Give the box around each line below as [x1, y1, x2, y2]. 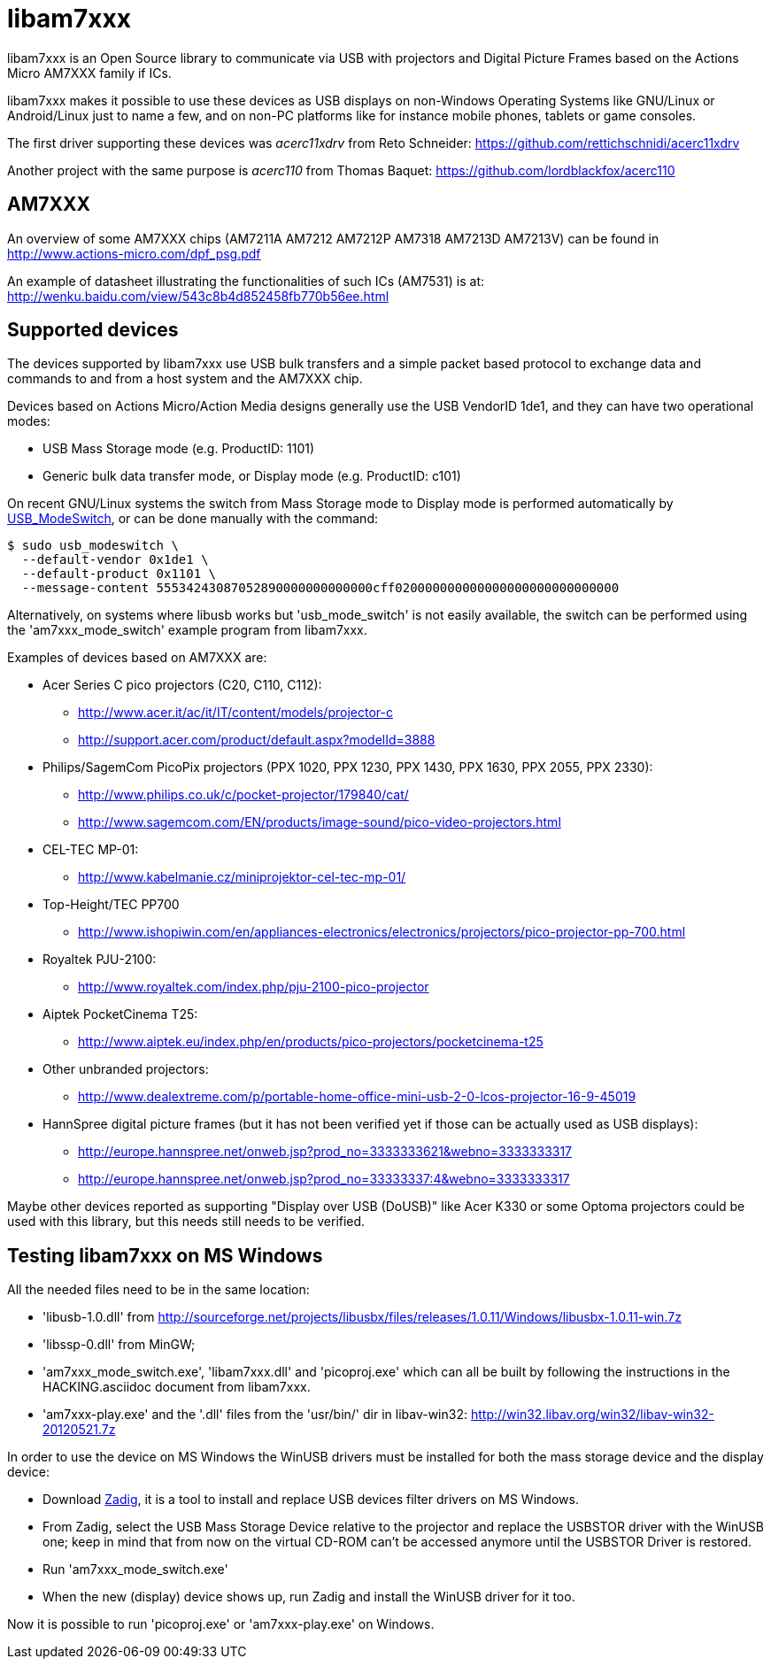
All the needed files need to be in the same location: [7, 1282, 310, 1298]
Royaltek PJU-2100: [42, 952, 157, 968]
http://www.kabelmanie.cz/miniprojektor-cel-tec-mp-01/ [78, 869, 406, 885]
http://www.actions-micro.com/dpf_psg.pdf [7, 245, 261, 261]
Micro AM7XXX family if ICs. [7, 65, 172, 81]
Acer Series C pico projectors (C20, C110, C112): [42, 677, 322, 693]
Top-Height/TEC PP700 [42, 897, 180, 913]
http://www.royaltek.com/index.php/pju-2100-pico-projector [78, 979, 429, 995]
